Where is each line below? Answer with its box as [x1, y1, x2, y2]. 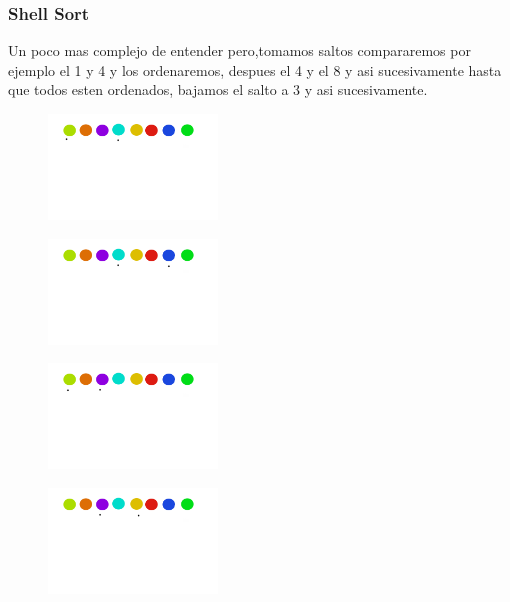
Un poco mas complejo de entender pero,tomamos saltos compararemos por [8, 40, 471, 61]
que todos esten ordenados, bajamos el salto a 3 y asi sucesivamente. [8, 79, 428, 100]
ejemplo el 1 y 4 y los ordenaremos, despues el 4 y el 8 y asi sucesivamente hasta [8, 59, 502, 80]
